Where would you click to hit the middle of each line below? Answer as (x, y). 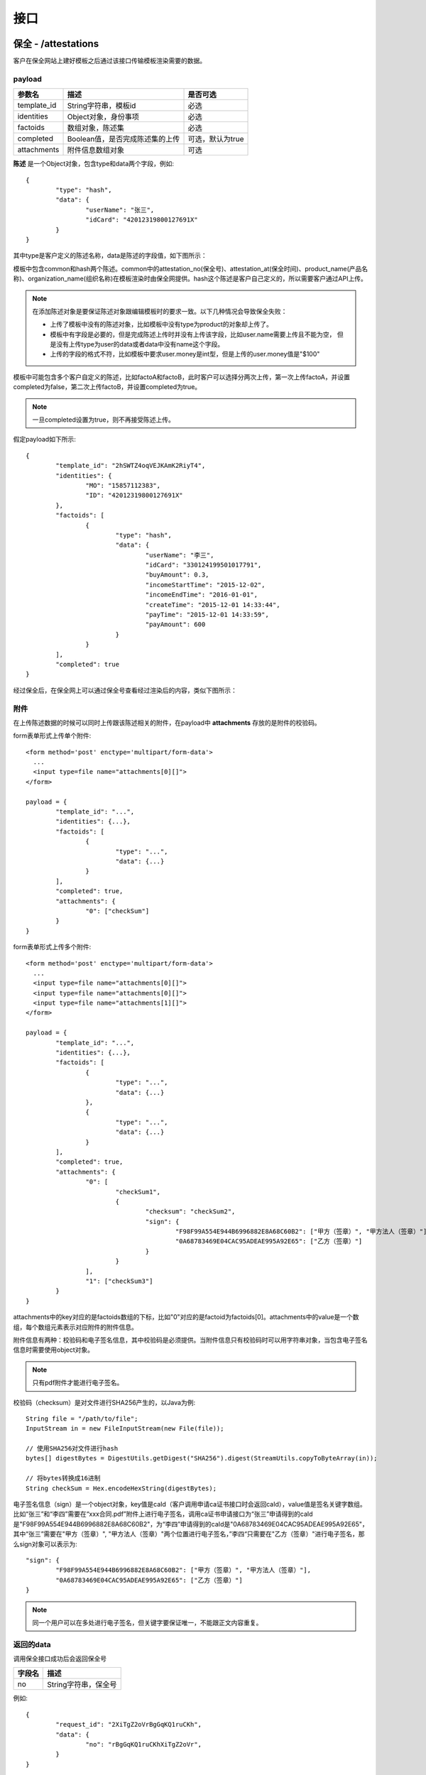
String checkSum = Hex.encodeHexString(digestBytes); (121, 1488)
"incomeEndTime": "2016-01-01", (202, 595)
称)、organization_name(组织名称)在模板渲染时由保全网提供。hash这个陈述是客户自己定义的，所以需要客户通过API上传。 (190, 279)
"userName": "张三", (120, 210)
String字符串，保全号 (82, 1685)
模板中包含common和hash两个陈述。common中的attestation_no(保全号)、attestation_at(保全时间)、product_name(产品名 (191, 268)
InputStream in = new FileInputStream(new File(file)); (125, 1429)
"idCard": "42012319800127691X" (142, 220)
